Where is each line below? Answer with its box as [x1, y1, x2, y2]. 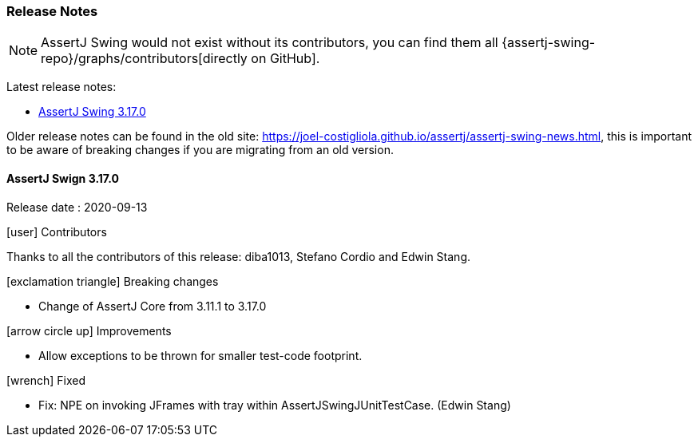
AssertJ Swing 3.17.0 [38, 105, 146, 119]
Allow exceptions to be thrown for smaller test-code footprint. [38, 348, 363, 362]
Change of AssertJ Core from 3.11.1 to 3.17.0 [38, 299, 267, 313]
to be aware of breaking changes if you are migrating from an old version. [6, 143, 394, 157]
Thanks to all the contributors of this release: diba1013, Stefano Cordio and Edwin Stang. [6, 249, 471, 263]
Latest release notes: [6, 80, 117, 94]
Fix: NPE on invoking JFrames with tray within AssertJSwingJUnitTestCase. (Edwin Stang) [38, 398, 511, 412]
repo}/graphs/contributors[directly [41, 50, 248, 67]
